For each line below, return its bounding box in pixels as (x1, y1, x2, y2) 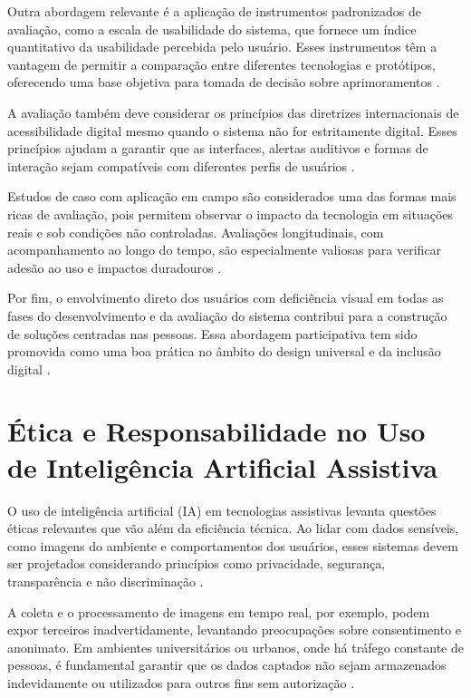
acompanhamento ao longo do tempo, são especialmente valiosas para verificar (7, 240, 442, 259)
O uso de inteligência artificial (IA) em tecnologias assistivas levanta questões (7, 500, 437, 519)
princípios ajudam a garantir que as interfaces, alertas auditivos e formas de (7, 139, 428, 158)
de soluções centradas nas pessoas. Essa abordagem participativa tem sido (7, 324, 418, 343)
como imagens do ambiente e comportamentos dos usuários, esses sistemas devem (7, 536, 458, 555)
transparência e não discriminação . (7, 571, 204, 590)
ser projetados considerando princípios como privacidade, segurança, (7, 554, 386, 573)
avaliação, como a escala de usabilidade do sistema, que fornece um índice (7, 19, 417, 38)
